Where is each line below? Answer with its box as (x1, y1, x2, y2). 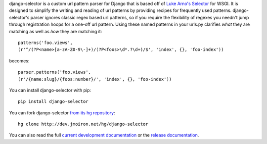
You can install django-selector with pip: (9, 87, 91, 93)
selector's (9, 14, 30, 20)
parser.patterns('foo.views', (18, 69, 91, 75)
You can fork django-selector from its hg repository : (9, 109, 116, 116)
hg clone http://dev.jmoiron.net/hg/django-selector (18, 121, 148, 127)
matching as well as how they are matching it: (9, 28, 102, 34)
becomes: (9, 57, 30, 64)
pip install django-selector (18, 99, 89, 104)
